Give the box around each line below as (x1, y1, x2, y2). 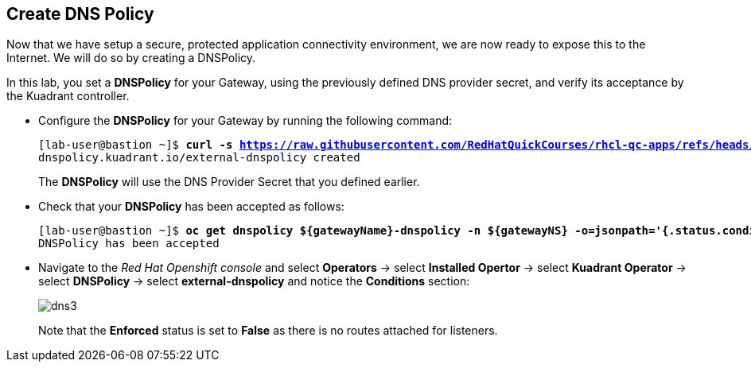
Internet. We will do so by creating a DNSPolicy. (6, 51, 256, 65)
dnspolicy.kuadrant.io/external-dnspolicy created (38, 151, 360, 165)
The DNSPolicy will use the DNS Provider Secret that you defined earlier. (38, 175, 420, 189)
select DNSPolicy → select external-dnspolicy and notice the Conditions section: (38, 274, 470, 289)
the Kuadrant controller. (6, 89, 130, 103)
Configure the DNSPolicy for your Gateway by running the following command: (38, 114, 453, 128)
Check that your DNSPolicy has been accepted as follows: (38, 199, 344, 214)
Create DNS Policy (6, 4, 154, 24)
